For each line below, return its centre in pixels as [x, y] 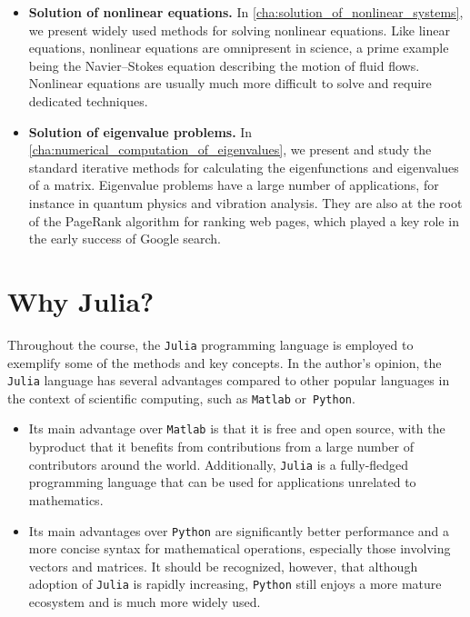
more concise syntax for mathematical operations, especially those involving [240, 548]
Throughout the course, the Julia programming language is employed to [210, 344]
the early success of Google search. [125, 239]
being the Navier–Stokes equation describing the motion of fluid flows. [224, 65]
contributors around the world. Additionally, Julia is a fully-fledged [219, 464]
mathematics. [66, 499]
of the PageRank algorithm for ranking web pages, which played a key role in [244, 220]
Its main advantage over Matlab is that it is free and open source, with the [237, 428]
